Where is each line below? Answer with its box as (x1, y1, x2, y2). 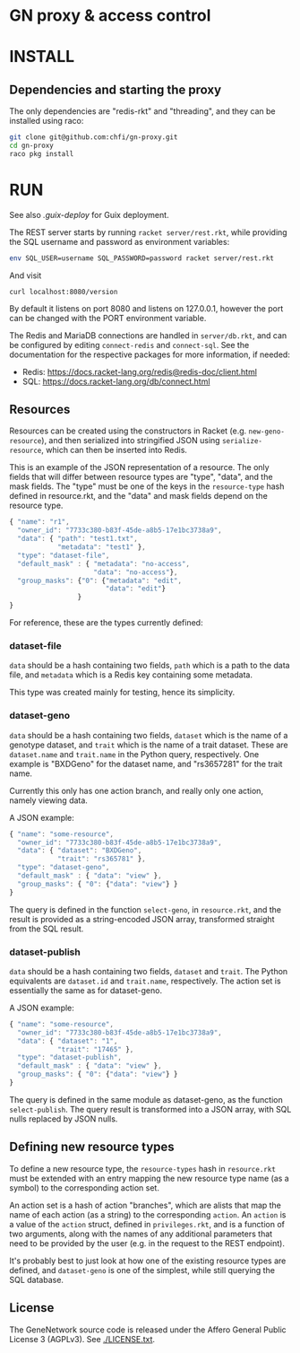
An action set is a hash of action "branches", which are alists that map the (9, 1200, 282, 1210)
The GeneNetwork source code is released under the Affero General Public (9, 1324, 287, 1335)
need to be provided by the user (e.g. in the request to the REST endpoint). (9, 1237, 285, 1248)
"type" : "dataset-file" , (17, 551, 110, 560)
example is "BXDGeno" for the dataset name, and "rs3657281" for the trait (9, 758, 283, 769)
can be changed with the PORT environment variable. (9, 312, 207, 323)
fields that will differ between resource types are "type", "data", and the (9, 472, 273, 483)
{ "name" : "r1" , (9, 518, 70, 527)
